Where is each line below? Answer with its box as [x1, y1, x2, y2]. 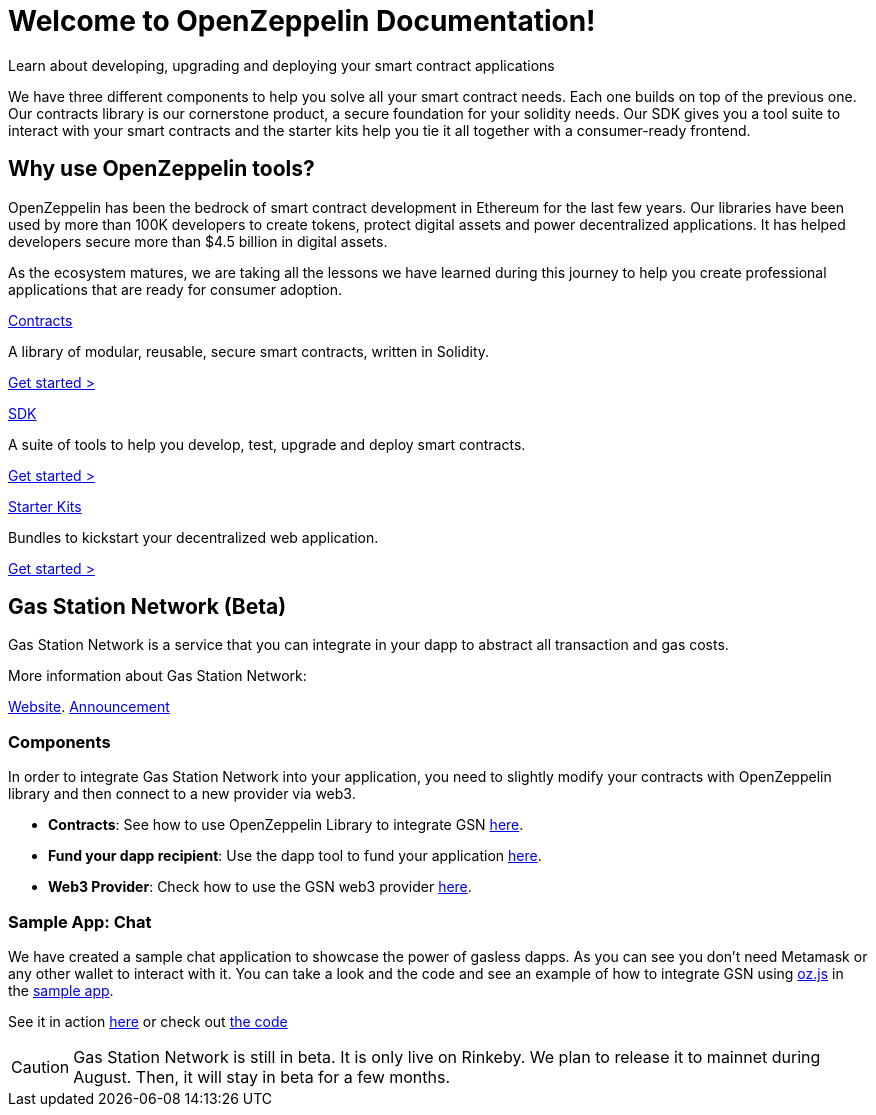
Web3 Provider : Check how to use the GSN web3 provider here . [48, 878, 472, 896]
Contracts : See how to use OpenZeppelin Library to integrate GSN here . [48, 816, 524, 834]
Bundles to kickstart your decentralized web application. [8, 528, 379, 546]
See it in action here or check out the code [8, 1012, 288, 1030]
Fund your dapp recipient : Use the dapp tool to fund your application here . [48, 847, 542, 865]
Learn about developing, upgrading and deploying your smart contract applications [8, 56, 555, 74]
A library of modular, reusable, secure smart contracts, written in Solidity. [8, 342, 490, 360]
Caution [11, 1056, 70, 1077]
